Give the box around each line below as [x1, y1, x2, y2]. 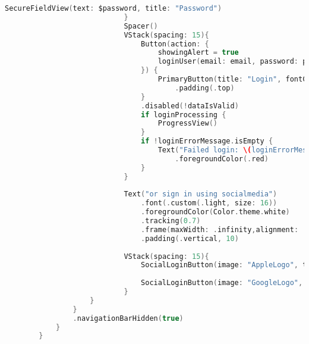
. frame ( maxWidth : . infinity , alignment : [141, 225, 299, 234]
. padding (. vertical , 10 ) [141, 234, 239, 243]
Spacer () [124, 21, 158, 30]
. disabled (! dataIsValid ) [141, 101, 239, 110]
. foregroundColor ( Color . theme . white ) [141, 208, 290, 217]
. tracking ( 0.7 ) [141, 217, 201, 225]
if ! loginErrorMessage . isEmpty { [141, 137, 273, 146]
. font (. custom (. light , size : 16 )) [141, 199, 278, 208]
